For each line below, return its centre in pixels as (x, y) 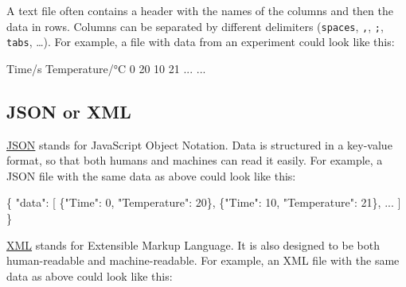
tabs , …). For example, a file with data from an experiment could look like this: (201, 42)
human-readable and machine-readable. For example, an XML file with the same (203, 260)
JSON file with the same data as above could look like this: (151, 175)
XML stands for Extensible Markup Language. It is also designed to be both (193, 244)
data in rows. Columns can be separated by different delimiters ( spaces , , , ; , (195, 26)
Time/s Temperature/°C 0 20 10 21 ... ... (106, 68)
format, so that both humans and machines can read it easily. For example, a (195, 160)
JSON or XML (69, 111)
